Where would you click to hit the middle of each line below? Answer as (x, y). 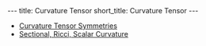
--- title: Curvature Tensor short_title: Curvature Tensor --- (103, 11)
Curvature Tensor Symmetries (68, 26)
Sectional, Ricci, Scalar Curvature (73, 34)
